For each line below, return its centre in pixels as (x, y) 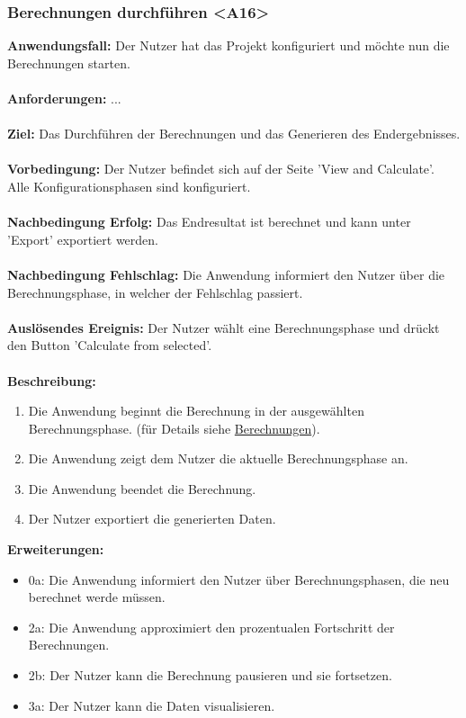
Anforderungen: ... (64, 98)
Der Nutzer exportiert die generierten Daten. (152, 519)
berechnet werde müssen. (97, 597)
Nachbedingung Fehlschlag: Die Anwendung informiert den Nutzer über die (226, 274)
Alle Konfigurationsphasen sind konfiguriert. (129, 186)
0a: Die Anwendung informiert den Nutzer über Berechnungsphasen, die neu (239, 579)
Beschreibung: (52, 380)
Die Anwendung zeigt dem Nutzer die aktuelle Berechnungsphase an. (218, 458)
